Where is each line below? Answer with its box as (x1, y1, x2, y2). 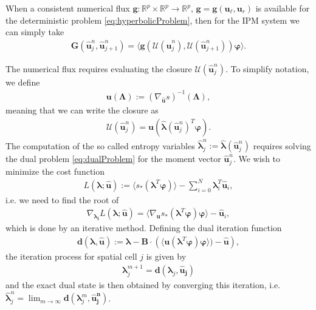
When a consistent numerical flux (5, 2, 130, 14)
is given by (146, 250, 187, 263)
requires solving (253, 139, 311, 152)
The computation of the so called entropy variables (5, 139, 195, 152)
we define (5, 75, 40, 88)
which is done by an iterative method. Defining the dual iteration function (5, 221, 282, 234)
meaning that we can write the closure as (5, 103, 159, 116)
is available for (255, 2, 310, 14)
